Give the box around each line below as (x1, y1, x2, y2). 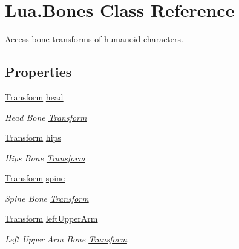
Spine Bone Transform (5, 192, 89, 204)
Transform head (5, 90, 64, 103)
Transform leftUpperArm (5, 212, 98, 225)
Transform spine (5, 172, 65, 184)
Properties (5, 62, 72, 81)
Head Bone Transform (5, 111, 87, 123)
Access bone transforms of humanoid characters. (5, 33, 183, 45)
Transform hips (5, 131, 61, 144)
